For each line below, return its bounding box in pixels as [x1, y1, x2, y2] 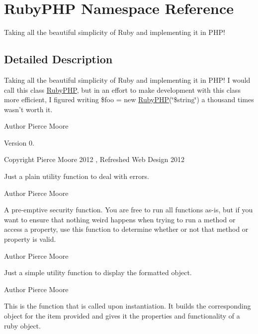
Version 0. [4, 137, 34, 148]
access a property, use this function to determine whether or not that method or [4, 224, 249, 234]
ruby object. [4, 320, 41, 331]
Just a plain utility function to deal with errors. [4, 171, 149, 181]
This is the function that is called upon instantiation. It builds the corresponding [4, 301, 251, 311]
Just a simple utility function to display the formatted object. [4, 267, 192, 278]
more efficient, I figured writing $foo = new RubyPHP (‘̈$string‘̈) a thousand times [4, 94, 254, 105]
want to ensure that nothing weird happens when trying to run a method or [4, 214, 236, 224]
